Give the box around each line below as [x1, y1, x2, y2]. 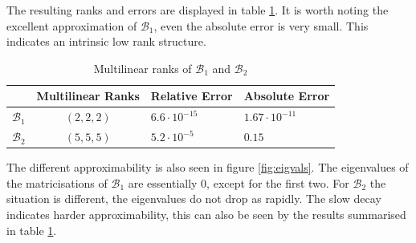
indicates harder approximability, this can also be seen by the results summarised [6, 205, 406, 222]
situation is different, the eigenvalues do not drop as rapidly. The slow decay [6, 190, 381, 207]
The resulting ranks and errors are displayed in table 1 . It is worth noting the [6, 2, 389, 18]
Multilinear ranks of [93, 59, 192, 76]
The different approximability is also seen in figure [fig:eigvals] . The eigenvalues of [6, 159, 409, 176]
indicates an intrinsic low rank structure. [6, 33, 206, 50]
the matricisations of [6, 174, 108, 191]
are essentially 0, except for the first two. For [128, 174, 349, 191]
